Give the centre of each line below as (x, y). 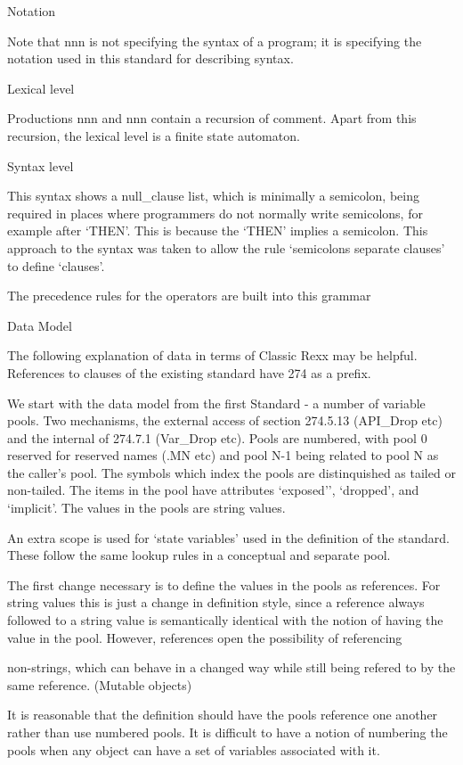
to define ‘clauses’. (56, 265)
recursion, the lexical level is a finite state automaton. (154, 135)
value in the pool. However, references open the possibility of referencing (205, 637)
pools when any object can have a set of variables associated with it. (194, 749)
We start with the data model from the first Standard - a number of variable (216, 403)
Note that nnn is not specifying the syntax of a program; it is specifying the (215, 41)
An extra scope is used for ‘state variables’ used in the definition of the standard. (228, 537)
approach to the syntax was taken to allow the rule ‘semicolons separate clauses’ (226, 247)
